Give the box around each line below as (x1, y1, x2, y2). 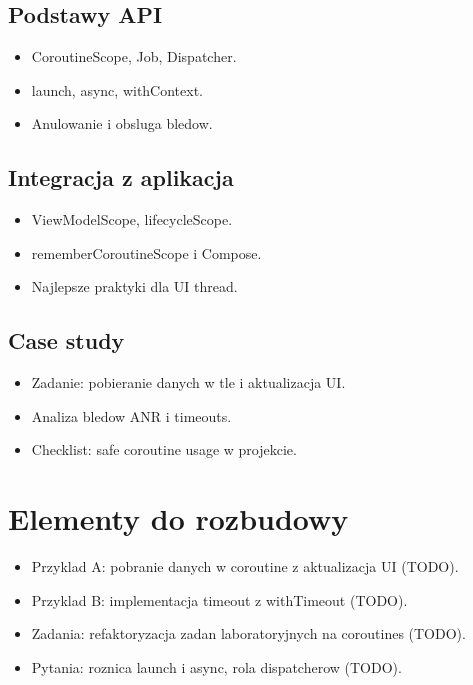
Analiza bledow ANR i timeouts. (31, 405, 232, 426)
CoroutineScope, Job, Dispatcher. (31, 46, 237, 67)
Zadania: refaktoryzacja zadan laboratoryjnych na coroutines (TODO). (31, 623, 466, 644)
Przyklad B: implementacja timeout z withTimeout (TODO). (31, 589, 408, 610)
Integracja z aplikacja (8, 162, 234, 193)
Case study (8, 325, 125, 356)
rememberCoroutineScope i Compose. (31, 242, 262, 263)
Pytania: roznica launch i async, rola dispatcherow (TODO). (31, 656, 402, 677)
